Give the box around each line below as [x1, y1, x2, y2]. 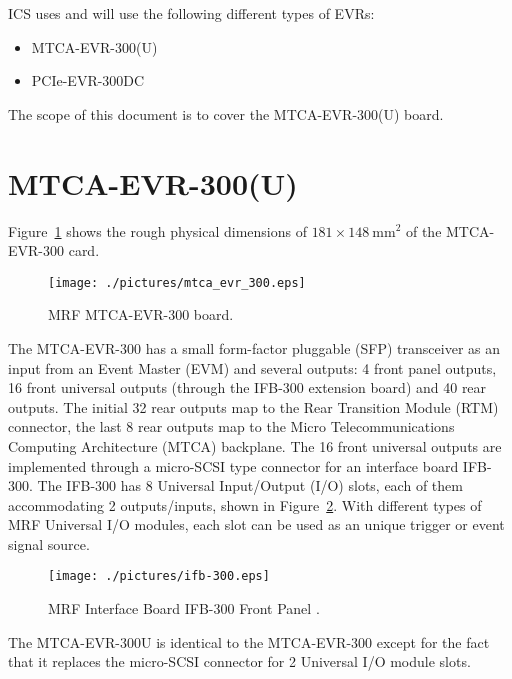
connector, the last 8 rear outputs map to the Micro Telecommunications [8, 416, 455, 437]
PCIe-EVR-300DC [31, 70, 145, 91]
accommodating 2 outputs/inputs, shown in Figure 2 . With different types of [8, 494, 482, 515]
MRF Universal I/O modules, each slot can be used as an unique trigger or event [8, 514, 505, 535]
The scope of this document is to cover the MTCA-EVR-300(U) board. [8, 103, 444, 124]
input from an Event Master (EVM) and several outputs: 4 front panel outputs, [8, 357, 497, 378]
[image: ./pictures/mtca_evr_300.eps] [48, 275, 306, 290]
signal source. [8, 533, 90, 554]
